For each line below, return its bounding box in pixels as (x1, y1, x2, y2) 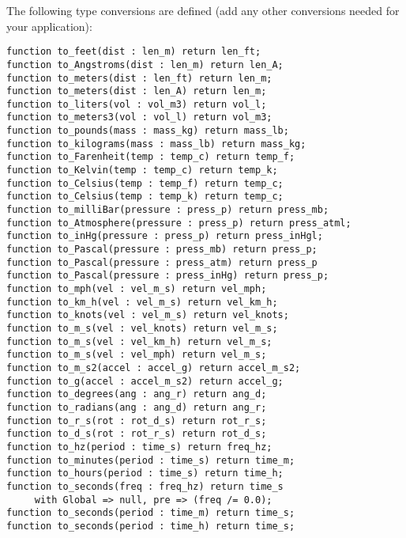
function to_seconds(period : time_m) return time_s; (6, 507, 295, 519)
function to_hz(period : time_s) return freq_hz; (6, 441, 273, 453)
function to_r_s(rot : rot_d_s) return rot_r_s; (6, 415, 267, 426)
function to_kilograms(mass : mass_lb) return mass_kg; (6, 138, 306, 150)
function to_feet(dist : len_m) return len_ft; (6, 46, 261, 58)
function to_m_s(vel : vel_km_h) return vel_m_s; (6, 335, 273, 347)
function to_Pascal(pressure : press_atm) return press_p (6, 256, 318, 268)
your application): (6, 17, 92, 34)
